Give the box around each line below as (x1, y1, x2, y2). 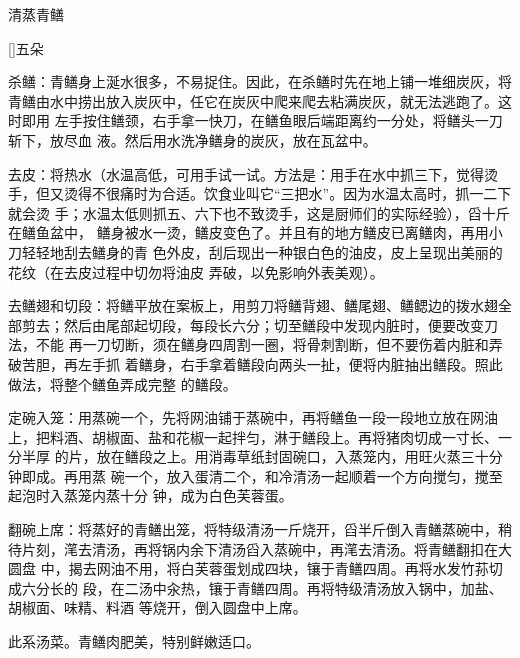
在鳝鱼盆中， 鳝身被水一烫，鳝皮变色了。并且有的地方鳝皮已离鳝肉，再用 (8, 222, 489, 243)
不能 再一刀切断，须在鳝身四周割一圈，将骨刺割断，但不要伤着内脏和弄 (35, 334, 503, 355)
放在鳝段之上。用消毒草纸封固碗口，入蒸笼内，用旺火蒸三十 (96, 446, 489, 467)
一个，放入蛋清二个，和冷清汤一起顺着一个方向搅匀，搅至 (124, 465, 503, 486)
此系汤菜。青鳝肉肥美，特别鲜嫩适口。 (8, 631, 260, 652)
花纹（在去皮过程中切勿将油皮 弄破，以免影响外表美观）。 (8, 261, 384, 282)
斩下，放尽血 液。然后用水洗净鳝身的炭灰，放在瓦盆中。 (8, 129, 377, 150)
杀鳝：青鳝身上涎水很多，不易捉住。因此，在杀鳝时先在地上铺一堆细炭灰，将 (8, 71, 512, 92)
